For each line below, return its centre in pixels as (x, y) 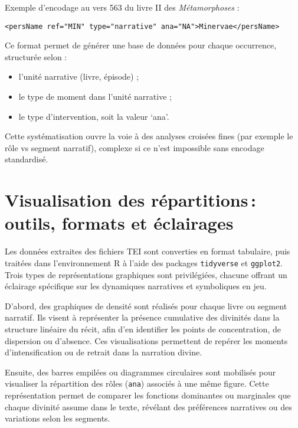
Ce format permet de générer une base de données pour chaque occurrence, (141, 45)
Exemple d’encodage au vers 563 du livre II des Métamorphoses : (122, 7)
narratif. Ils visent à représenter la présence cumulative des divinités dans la (142, 317)
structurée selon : (36, 56)
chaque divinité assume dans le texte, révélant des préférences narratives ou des (148, 406)
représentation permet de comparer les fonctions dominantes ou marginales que (148, 395)
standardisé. (27, 159)
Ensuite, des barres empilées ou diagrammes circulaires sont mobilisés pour (140, 372)
